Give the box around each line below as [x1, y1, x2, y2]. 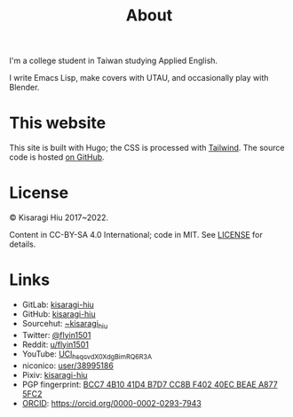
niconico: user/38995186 [21, 360, 114, 371]
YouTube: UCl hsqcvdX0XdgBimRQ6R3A [21, 348, 153, 361]
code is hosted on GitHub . [9, 152, 105, 162]
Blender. [9, 82, 40, 93]
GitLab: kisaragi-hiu [21, 299, 95, 310]
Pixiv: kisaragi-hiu [21, 369, 88, 380]
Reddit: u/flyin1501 [21, 339, 89, 350]
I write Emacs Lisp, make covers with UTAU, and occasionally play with [9, 73, 269, 83]
